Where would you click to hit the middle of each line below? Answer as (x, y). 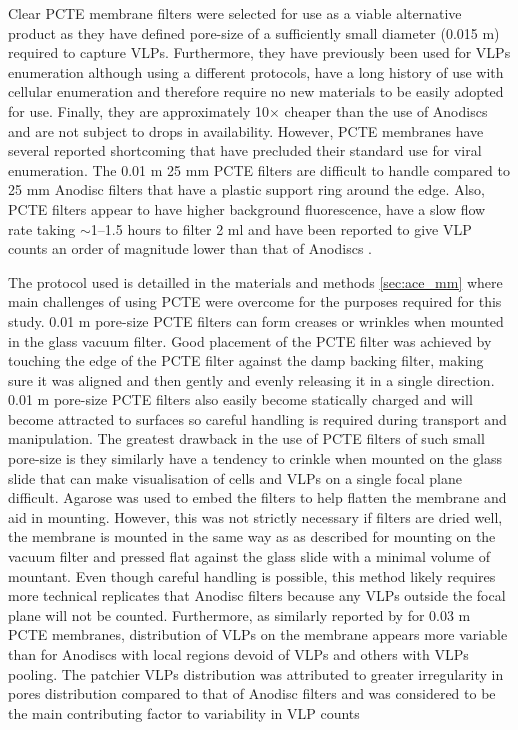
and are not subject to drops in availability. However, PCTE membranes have (246, 130)
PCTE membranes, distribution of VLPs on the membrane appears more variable (258, 634)
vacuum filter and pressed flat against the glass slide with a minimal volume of (249, 556)
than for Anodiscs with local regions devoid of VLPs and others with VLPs (238, 654)
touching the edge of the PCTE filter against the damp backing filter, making (246, 360)
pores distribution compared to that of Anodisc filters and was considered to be (252, 693)
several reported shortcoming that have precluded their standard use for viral (245, 150)
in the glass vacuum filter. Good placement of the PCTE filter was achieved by (250, 340)
